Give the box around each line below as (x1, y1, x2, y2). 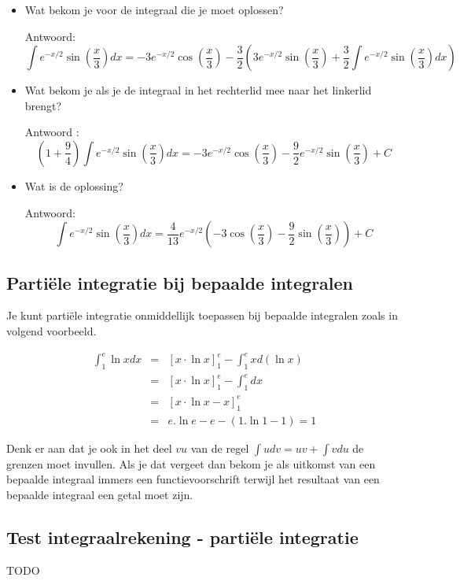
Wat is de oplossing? (24, 177, 123, 194)
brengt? (24, 97, 62, 113)
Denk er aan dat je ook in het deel (6, 439, 172, 456)
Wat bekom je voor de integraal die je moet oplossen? (24, 2, 284, 17)
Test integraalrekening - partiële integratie (6, 524, 359, 549)
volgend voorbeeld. (6, 322, 97, 339)
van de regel (190, 439, 249, 456)
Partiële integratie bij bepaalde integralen (6, 270, 354, 294)
